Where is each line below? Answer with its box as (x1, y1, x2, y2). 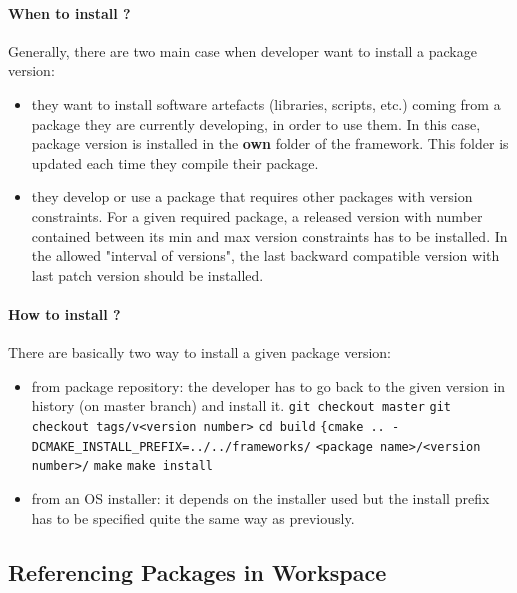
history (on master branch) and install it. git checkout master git (31, 395, 452, 416)
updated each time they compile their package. (31, 152, 319, 173)
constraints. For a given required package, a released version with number (31, 205, 483, 226)
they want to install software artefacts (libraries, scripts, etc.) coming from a (31, 93, 501, 114)
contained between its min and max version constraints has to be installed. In (31, 225, 508, 246)
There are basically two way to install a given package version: (8, 342, 391, 363)
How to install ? (8, 303, 121, 324)
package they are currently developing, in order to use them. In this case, (31, 113, 481, 134)
